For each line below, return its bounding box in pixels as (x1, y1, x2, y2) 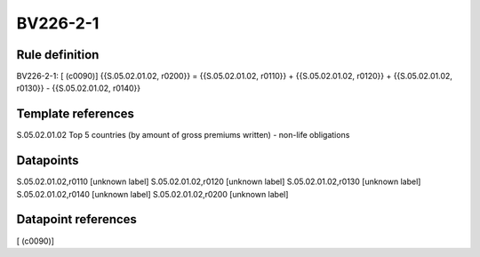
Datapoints (16, 153, 79, 168)
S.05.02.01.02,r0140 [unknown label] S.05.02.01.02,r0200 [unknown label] (16, 189, 289, 199)
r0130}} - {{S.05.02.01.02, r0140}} (16, 83, 141, 93)
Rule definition (16, 47, 100, 62)
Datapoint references (16, 212, 138, 227)
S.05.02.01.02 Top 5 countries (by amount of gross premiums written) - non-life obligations (16, 130, 350, 141)
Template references (16, 107, 135, 122)
